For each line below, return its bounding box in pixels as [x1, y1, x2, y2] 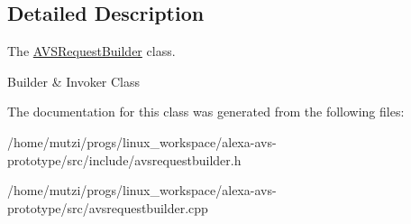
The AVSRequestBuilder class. [7, 42, 176, 61]
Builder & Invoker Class [7, 71, 141, 90]
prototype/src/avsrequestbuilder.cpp [7, 198, 208, 217]
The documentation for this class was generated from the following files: [7, 102, 405, 121]
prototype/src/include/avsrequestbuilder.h [7, 150, 242, 169]
